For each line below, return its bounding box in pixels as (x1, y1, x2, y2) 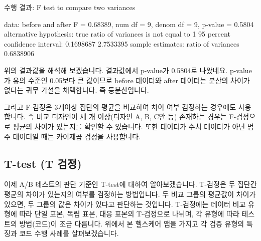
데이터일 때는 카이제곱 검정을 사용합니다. (13, 131, 141, 141)
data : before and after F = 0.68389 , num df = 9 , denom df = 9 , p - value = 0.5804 (4, 19, 254, 29)
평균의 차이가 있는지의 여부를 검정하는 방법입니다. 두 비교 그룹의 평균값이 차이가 (4, 188, 256, 199)
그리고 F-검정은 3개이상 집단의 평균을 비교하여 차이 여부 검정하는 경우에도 (4, 101, 236, 112)
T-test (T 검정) (4, 155, 82, 171)
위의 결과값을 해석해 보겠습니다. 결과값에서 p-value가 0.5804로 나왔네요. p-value (4, 65, 252, 75)
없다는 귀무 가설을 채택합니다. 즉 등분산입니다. (4, 85, 149, 95)
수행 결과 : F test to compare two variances (4, 2, 136, 12)
